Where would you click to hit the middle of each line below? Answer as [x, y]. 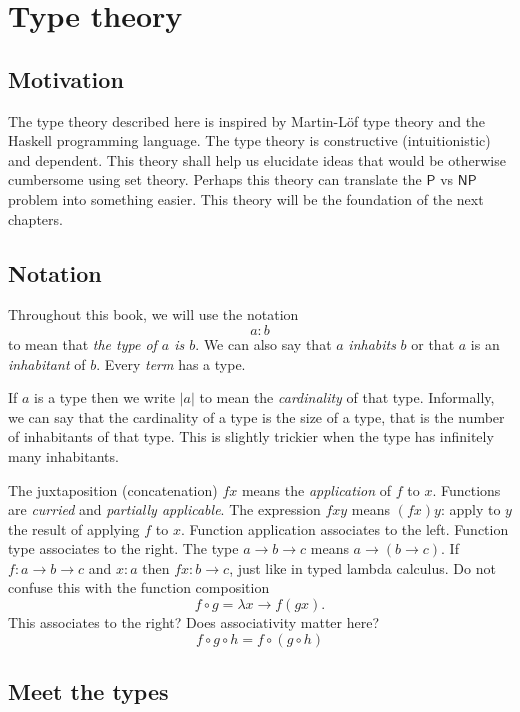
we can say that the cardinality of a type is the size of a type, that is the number [256, 416]
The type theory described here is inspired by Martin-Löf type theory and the [247, 120]
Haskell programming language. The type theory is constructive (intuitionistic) [249, 140]
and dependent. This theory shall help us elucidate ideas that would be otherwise [257, 159]
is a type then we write [104, 397]
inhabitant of [47, 363]
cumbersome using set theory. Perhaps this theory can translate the [215, 179]
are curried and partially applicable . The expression [164, 509]
